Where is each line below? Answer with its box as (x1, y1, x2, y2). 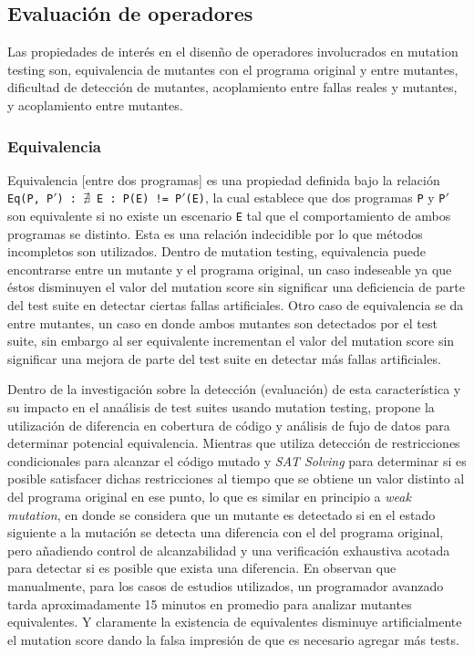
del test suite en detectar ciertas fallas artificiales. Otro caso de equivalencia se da (7, 296, 464, 315)
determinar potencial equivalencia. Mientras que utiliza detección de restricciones (7, 433, 460, 452)
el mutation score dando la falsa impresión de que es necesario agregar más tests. (7, 629, 459, 649)
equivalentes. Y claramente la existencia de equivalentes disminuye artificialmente (7, 612, 462, 631)
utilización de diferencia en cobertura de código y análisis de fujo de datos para (7, 415, 450, 434)
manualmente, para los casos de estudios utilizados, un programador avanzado (7, 576, 444, 595)
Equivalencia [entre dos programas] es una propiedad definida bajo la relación (7, 170, 440, 189)
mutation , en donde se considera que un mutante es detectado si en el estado (7, 504, 436, 524)
